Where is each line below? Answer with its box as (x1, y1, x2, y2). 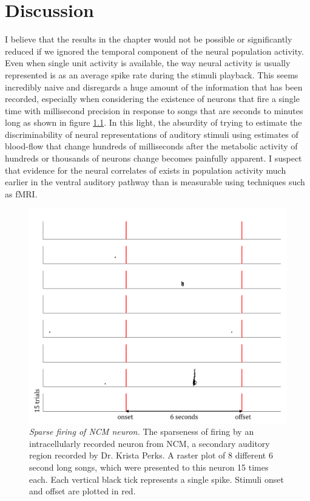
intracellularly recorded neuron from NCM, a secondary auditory (29, 437, 270, 449)
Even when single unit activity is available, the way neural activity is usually (5, 56, 291, 69)
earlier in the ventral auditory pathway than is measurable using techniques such (5, 176, 305, 188)
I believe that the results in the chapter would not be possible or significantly (5, 33, 292, 46)
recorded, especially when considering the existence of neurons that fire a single (5, 92, 300, 105)
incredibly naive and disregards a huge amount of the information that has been (5, 80, 303, 93)
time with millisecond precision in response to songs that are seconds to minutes (5, 104, 303, 117)
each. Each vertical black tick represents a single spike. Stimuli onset (29, 472, 284, 485)
